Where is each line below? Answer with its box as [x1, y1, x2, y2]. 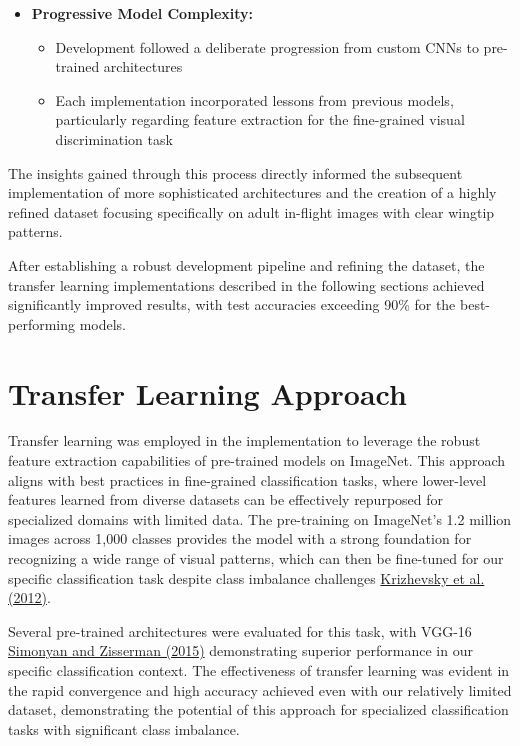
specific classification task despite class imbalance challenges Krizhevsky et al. [8, 567, 485, 588]
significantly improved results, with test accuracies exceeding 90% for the [8, 294, 456, 315]
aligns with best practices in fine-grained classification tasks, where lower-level [8, 469, 487, 490]
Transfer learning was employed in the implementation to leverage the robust [8, 430, 481, 451]
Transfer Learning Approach [8, 372, 407, 413]
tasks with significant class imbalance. [8, 718, 240, 739]
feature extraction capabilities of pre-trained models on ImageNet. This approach [8, 450, 506, 471]
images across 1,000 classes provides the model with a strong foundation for [8, 528, 472, 549]
